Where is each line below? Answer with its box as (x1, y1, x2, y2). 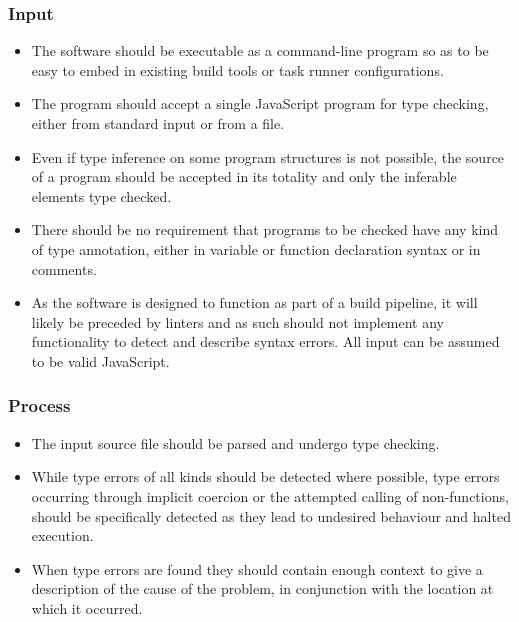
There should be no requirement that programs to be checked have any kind (31, 219, 499, 240)
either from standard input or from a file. (31, 113, 285, 133)
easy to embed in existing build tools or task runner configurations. (31, 59, 444, 80)
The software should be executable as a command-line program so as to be (31, 40, 489, 61)
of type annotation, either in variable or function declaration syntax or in (31, 238, 481, 259)
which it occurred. (31, 597, 143, 618)
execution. (31, 525, 94, 546)
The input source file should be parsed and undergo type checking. (31, 432, 440, 453)
